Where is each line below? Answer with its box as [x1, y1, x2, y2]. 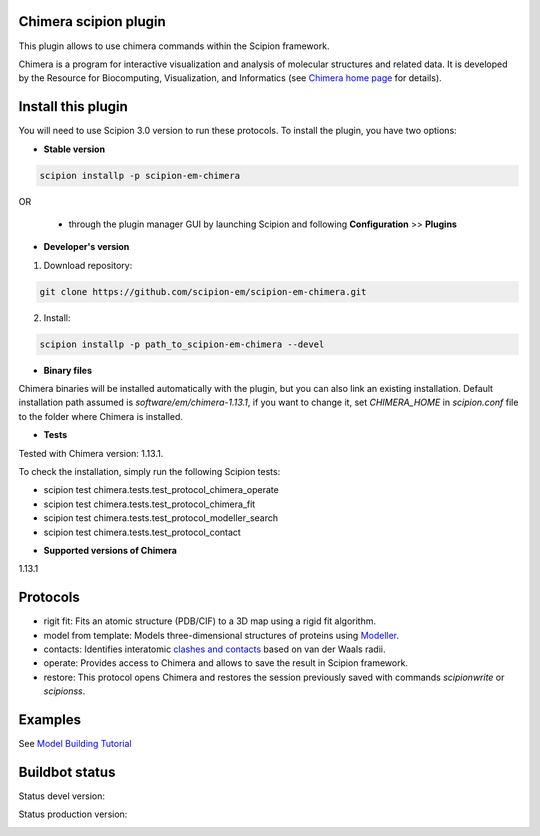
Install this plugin [18, 98, 129, 115]
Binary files [43, 364, 93, 376]
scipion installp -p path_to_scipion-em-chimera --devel [39, 338, 325, 350]
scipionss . [43, 685, 86, 697]
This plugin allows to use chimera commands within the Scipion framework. [18, 40, 330, 52]
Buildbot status [18, 763, 116, 780]
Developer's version [43, 241, 130, 253]
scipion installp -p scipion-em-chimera [39, 170, 240, 181]
